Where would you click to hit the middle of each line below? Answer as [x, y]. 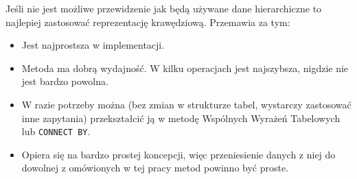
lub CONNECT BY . [56, 131]
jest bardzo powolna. [65, 81]
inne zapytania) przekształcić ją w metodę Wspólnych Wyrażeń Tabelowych [181, 118]
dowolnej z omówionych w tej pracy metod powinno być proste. [155, 168]
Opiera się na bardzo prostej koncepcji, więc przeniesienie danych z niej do [178, 154]
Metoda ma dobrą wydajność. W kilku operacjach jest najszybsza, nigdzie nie [185, 68]
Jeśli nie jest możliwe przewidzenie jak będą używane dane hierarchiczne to [164, 8]
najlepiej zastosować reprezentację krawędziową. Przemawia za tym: [148, 22]
